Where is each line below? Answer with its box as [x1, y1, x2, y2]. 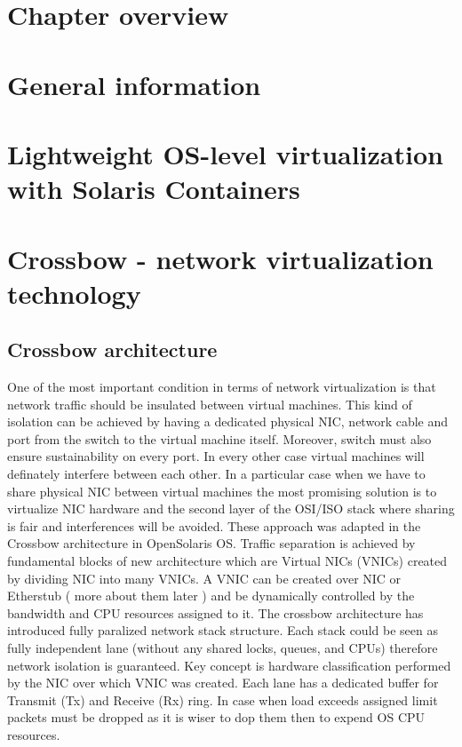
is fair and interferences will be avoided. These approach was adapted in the [7, 516, 421, 535]
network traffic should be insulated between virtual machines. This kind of [7, 394, 412, 413]
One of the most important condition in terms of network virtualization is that [7, 377, 436, 396]
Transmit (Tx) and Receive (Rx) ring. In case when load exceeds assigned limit [7, 690, 438, 709]
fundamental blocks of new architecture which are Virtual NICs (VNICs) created [7, 552, 448, 570]
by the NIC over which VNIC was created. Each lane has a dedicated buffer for [7, 673, 439, 692]
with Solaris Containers [7, 171, 300, 207]
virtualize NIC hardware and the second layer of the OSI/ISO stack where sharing [7, 499, 455, 518]
